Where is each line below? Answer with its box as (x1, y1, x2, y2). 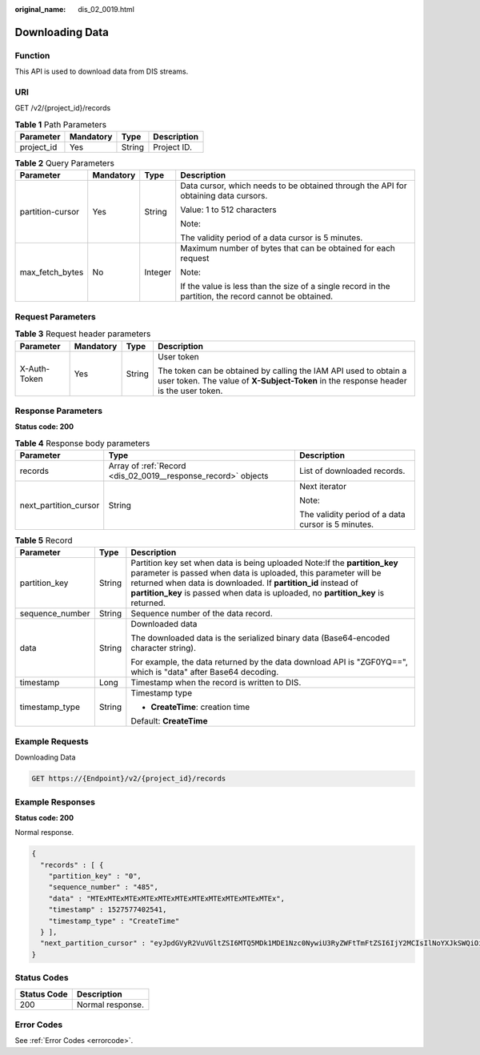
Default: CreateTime (130, 716, 208, 727)
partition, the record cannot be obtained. (180, 291, 334, 302)
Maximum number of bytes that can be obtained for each (180, 243, 396, 254)
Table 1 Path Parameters (14, 118, 107, 130)
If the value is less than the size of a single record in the (180, 281, 390, 292)
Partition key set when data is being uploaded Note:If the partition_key (130, 557, 399, 568)
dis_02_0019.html (78, 5, 135, 14)
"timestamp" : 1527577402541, (48, 905, 167, 914)
